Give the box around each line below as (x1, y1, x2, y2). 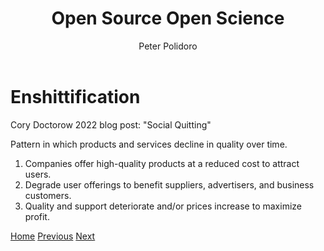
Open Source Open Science (51, 7, 285, 30)
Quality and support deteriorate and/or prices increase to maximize (24, 200, 302, 212)
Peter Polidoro (138, 40, 198, 52)
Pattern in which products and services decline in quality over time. (10, 138, 288, 150)
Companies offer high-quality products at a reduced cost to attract (24, 157, 300, 169)
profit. (24, 210, 50, 222)
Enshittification (10, 85, 141, 108)
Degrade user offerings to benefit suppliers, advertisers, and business (24, 178, 315, 191)
